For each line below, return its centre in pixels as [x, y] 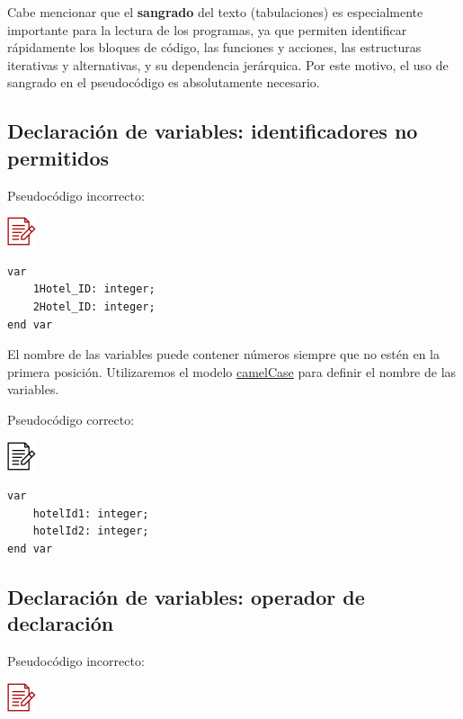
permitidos [58, 157]
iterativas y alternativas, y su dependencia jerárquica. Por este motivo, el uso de [228, 64]
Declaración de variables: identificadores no [213, 131]
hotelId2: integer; [91, 531]
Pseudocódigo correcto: [71, 419]
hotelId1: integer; [91, 513]
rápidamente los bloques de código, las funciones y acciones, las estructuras [214, 47]
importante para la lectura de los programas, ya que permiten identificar [207, 29]
